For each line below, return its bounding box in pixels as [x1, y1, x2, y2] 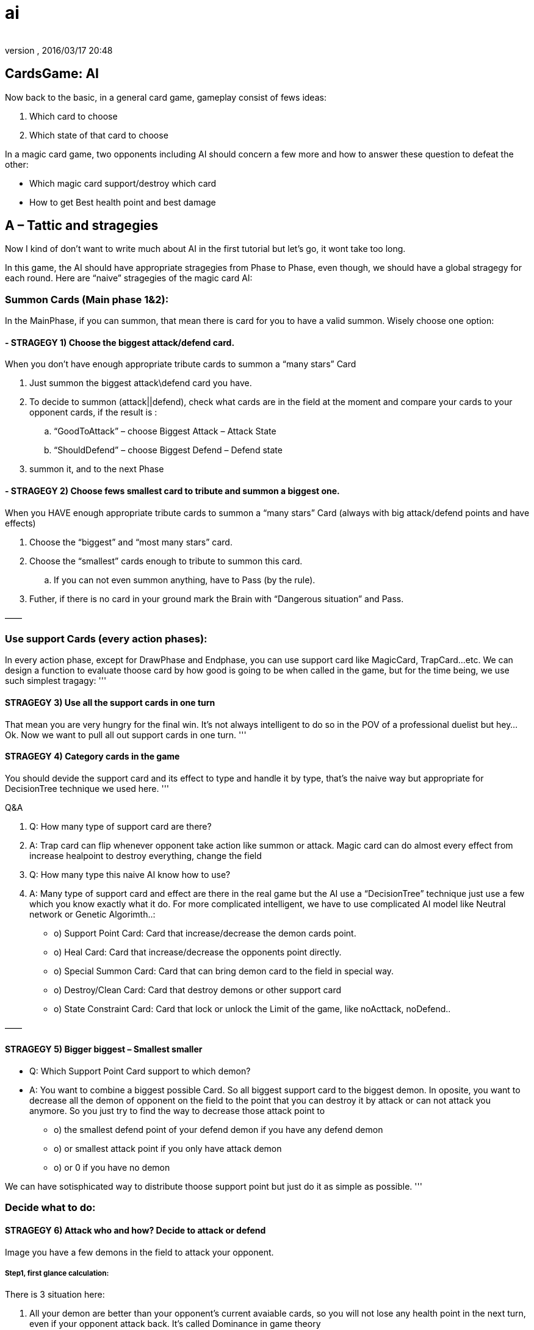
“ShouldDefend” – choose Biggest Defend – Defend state [54, 445, 283, 456]
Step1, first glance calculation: [5, 1269, 109, 1278]
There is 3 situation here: [5, 1289, 105, 1300]
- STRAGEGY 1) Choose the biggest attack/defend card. [5, 337, 235, 348]
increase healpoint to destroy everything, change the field [29, 850, 262, 861]
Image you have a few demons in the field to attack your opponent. [5, 1246, 274, 1257]
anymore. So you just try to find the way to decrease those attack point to [29, 1105, 325, 1116]
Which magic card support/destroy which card [29, 178, 217, 189]
